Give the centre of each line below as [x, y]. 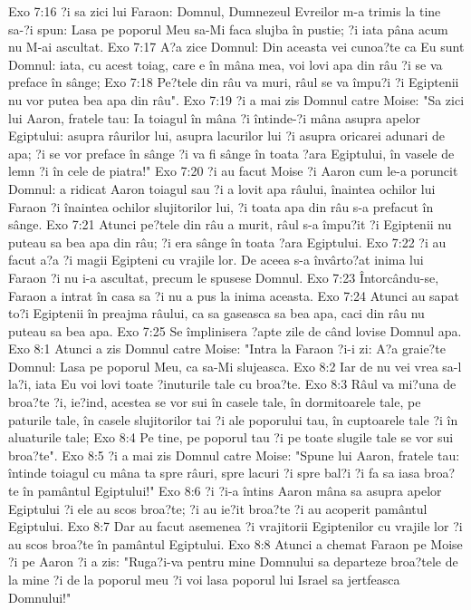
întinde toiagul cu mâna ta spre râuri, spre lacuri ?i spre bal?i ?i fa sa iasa [214, 473]
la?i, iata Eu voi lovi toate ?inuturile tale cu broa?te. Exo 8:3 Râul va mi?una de [232, 384]
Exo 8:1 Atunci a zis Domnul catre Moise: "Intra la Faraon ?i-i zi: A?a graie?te [227, 349]
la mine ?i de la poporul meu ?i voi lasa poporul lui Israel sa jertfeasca [204, 579]
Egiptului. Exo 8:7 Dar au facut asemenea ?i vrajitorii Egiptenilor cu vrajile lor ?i [235, 526]
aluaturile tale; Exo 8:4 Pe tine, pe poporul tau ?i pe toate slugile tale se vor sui [231, 437]
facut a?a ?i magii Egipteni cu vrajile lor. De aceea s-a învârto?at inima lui [216, 260]
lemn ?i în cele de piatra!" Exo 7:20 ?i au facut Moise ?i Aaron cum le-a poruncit [233, 171]
